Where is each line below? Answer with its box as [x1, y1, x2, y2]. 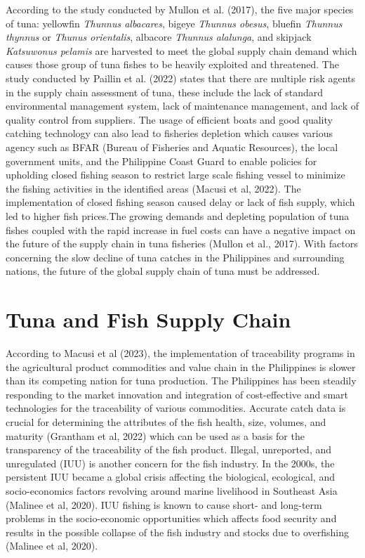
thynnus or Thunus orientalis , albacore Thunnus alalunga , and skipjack [6, 30, 312, 44]
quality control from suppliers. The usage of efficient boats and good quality [6, 112, 333, 126]
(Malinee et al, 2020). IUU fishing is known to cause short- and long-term [6, 497, 322, 512]
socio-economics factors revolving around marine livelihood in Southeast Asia [6, 483, 338, 498]
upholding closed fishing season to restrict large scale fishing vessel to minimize [6, 167, 345, 182]
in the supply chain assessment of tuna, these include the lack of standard [6, 84, 324, 99]
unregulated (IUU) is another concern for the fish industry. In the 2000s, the [6, 455, 335, 470]
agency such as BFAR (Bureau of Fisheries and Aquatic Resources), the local [6, 139, 338, 154]
